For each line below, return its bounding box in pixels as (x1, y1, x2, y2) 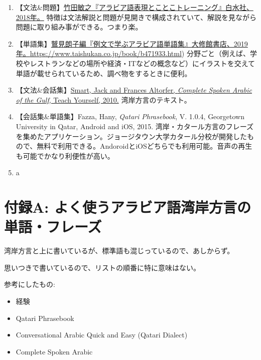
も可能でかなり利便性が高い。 (16, 150, 114, 161)
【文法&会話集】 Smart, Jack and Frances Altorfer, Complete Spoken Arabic (16, 85, 252, 95)
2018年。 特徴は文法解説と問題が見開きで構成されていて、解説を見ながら (16, 12, 256, 22)
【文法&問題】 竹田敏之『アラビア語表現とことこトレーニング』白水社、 (16, 2, 253, 12)
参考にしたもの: (4, 279, 55, 289)
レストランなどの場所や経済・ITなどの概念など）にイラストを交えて (30, 58, 255, 68)
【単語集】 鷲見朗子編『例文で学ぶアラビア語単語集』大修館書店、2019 (16, 38, 248, 49)
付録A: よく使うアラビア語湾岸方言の (4, 197, 251, 217)
